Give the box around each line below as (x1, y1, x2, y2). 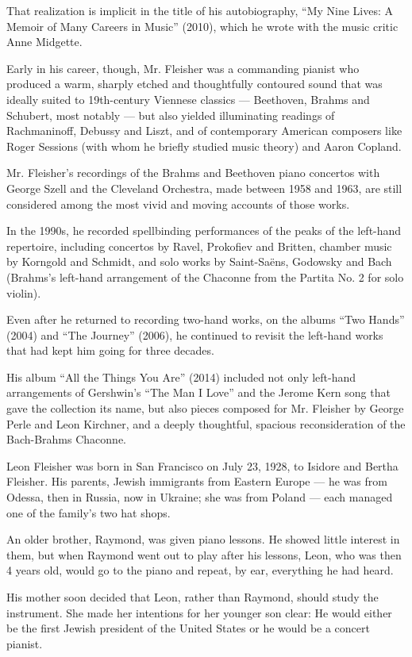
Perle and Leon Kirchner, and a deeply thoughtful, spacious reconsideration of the (6, 415, 406, 432)
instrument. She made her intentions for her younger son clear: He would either (6, 604, 392, 620)
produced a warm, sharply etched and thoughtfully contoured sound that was (6, 75, 383, 92)
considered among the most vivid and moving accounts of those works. (6, 195, 350, 212)
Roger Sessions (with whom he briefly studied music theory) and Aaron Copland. (6, 137, 402, 154)
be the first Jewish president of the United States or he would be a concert (6, 620, 370, 636)
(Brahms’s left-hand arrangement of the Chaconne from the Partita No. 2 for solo (6, 268, 404, 285)
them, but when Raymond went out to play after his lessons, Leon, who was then (6, 546, 402, 563)
